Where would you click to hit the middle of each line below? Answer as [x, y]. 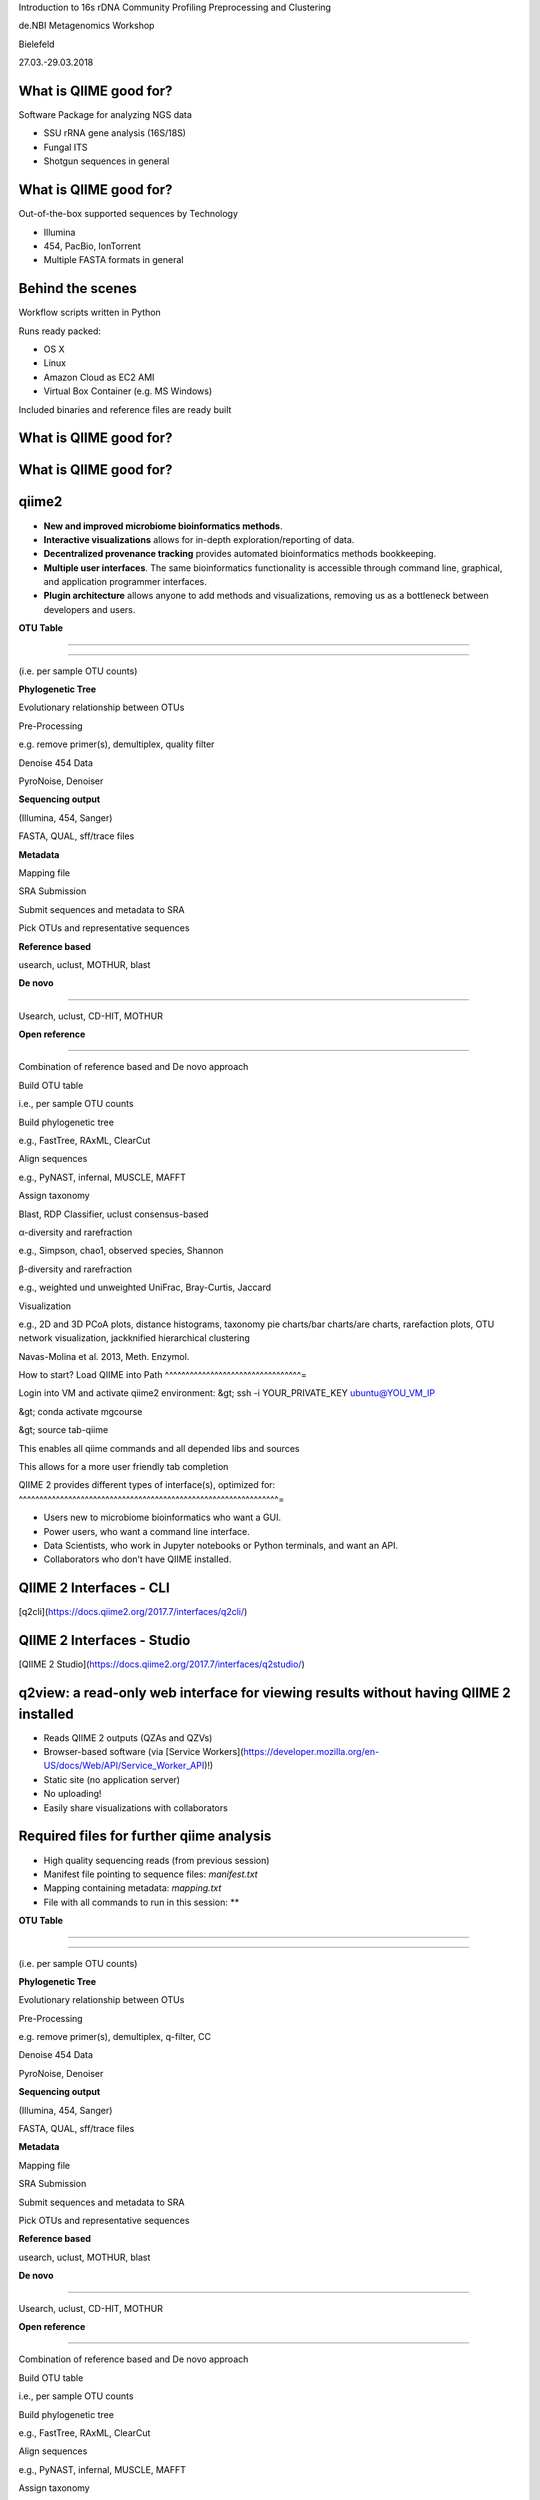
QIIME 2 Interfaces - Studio [104, 1640]
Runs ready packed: [60, 331]
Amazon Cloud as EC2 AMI [99, 377]
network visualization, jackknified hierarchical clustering [134, 1338]
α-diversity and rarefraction [75, 1232]
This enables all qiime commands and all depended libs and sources [159, 1448]
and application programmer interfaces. [125, 582]
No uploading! [72, 1794]
